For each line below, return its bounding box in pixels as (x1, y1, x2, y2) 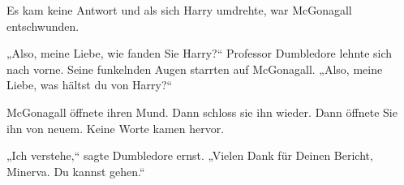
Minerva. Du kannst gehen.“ (6, 162, 145, 179)
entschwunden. (6, 17, 80, 34)
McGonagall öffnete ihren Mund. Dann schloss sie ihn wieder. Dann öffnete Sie (6, 103, 398, 120)
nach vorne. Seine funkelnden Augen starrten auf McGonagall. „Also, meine (6, 60, 383, 77)
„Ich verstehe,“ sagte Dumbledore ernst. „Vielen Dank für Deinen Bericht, (6, 147, 373, 164)
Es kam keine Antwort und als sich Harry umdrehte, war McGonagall (6, 2, 352, 18)
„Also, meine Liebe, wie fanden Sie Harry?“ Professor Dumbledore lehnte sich (6, 45, 393, 62)
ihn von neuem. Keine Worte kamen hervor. (6, 119, 225, 136)
